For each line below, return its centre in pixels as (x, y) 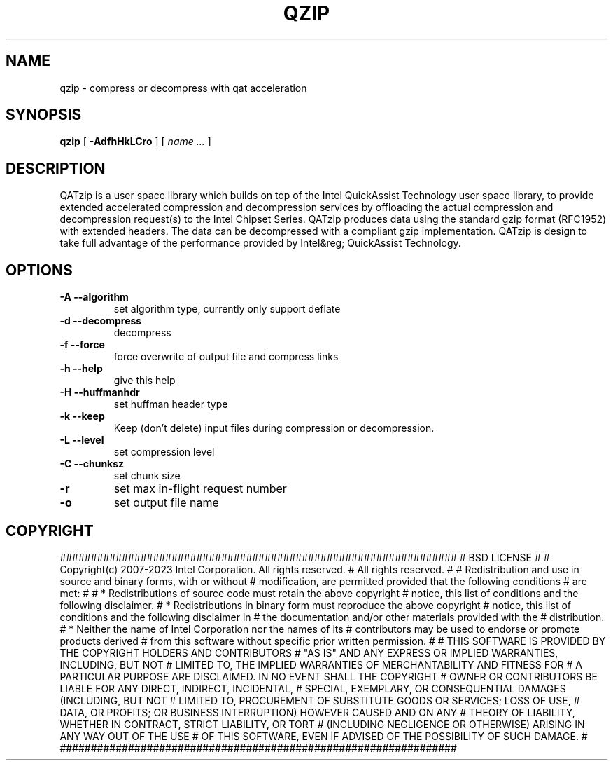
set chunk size (147, 476)
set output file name (166, 503)
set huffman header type (171, 404)
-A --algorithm (94, 297)
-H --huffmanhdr (100, 392)
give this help (145, 381)
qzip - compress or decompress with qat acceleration (183, 88)
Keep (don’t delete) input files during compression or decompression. (274, 428)
